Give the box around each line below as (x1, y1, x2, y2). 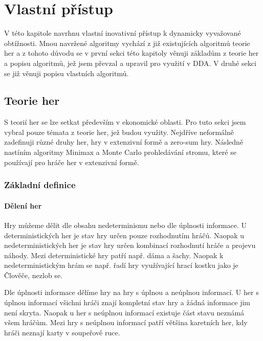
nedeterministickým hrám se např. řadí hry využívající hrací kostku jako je (4, 260, 238, 270)
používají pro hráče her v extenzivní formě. (4, 156, 139, 167)
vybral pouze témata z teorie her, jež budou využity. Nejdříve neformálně (4, 126, 234, 137)
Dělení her (4, 200, 42, 211)
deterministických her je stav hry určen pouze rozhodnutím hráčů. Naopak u (4, 230, 245, 240)
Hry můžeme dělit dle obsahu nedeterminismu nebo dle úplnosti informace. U (4, 219, 247, 230)
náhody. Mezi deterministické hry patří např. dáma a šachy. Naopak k (4, 249, 224, 260)
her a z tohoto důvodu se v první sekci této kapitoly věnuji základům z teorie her (4, 48, 259, 58)
